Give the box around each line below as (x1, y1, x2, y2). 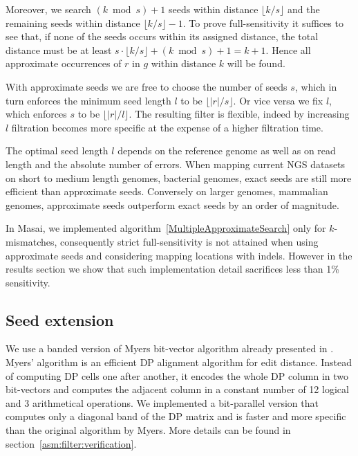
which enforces (6, 107, 67, 121)
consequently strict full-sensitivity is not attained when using (60, 234, 319, 248)
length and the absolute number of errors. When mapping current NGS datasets (6, 156, 346, 171)
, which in (294, 79, 337, 93)
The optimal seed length (6, 143, 109, 158)
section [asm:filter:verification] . (6, 436, 137, 450)
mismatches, (6, 234, 57, 248)
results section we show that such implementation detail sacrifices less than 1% (6, 262, 339, 276)
